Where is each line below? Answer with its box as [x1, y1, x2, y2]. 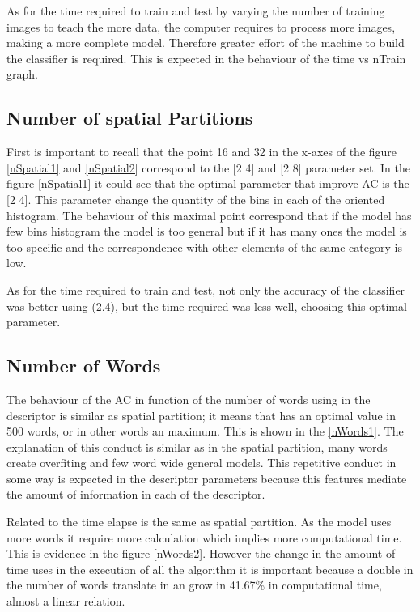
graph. [6, 66, 38, 83]
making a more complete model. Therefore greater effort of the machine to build [6, 34, 405, 51]
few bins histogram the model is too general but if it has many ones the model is [6, 223, 407, 240]
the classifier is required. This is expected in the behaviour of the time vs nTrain [6, 49, 406, 66]
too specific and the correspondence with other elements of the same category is [6, 238, 402, 255]
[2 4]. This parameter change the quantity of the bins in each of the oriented [6, 190, 385, 207]
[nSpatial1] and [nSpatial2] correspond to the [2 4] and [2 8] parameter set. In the [6, 159, 410, 176]
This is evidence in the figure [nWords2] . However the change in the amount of [6, 545, 396, 562]
